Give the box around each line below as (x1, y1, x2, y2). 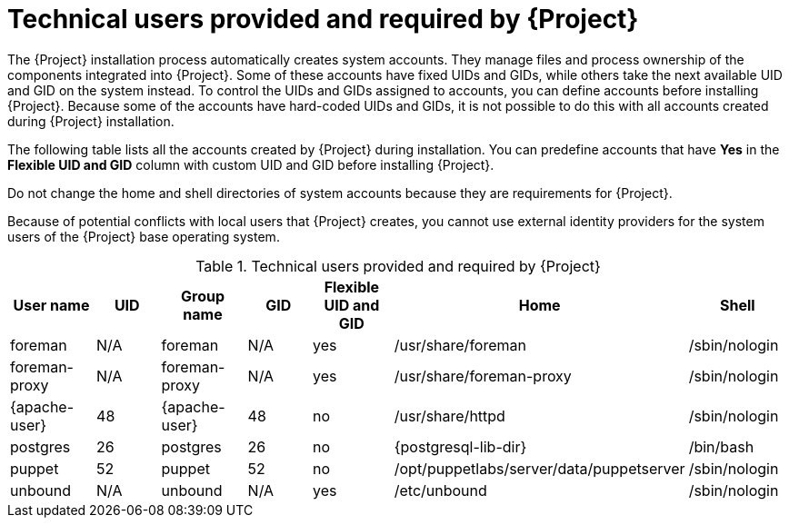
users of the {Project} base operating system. (7, 228, 280, 244)
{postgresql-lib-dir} (394, 437, 527, 456)
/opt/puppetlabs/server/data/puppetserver (394, 459, 685, 478)
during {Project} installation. (7, 113, 175, 129)
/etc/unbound (394, 480, 487, 500)
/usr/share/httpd (394, 406, 505, 425)
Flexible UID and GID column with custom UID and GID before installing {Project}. (7, 156, 494, 173)
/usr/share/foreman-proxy (394, 366, 572, 385)
